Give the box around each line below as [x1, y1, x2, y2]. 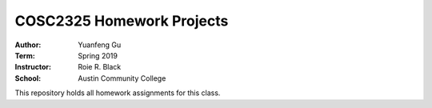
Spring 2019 [78, 50, 118, 60]
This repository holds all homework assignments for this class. [14, 88, 221, 98]
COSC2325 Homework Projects [14, 12, 229, 30]
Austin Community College [78, 73, 166, 83]
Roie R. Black [78, 62, 122, 72]
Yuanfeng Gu [78, 40, 122, 50]
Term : [14, 50, 35, 60]
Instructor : [14, 62, 52, 72]
